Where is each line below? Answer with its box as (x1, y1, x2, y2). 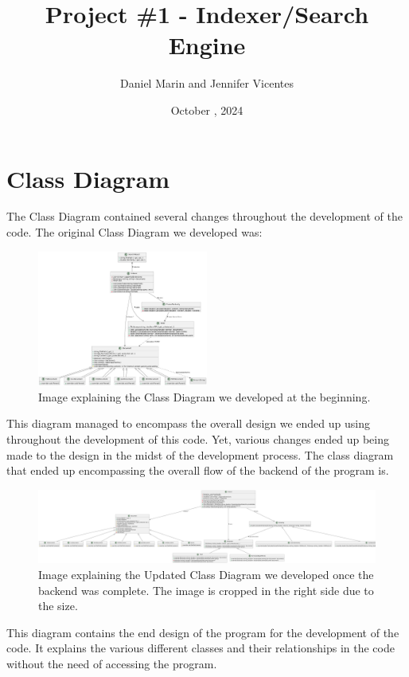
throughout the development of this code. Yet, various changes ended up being (6, 430, 389, 447)
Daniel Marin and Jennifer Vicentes (120, 75, 294, 92)
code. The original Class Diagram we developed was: (6, 224, 263, 241)
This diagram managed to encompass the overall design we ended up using (6, 415, 370, 432)
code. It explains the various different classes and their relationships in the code (6, 640, 395, 656)
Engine (168, 29, 246, 61)
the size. (38, 597, 78, 614)
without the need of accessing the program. (6, 655, 217, 672)
